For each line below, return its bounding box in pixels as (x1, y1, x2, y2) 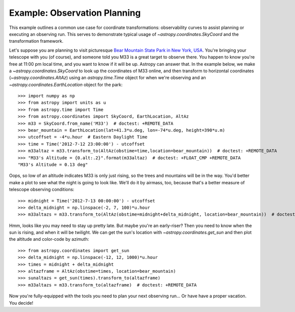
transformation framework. (9, 38, 64, 44)
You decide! (9, 300, 33, 306)
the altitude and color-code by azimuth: (9, 236, 89, 242)
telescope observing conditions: (9, 187, 75, 193)
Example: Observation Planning (9, 7, 141, 18)
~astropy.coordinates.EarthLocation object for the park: (9, 82, 123, 87)
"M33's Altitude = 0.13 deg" (18, 162, 88, 167)
